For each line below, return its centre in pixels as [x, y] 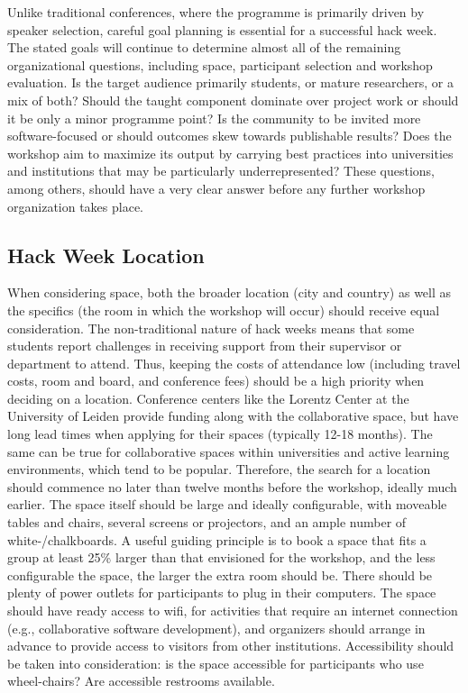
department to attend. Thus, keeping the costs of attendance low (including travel [234, 363]
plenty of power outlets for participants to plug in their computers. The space [222, 593]
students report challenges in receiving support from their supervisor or [205, 346]
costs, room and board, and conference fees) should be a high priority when [216, 381]
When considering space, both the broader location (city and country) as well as [229, 292]
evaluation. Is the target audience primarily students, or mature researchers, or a [230, 82]
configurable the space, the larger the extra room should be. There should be [220, 574]
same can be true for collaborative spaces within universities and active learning [229, 451]
